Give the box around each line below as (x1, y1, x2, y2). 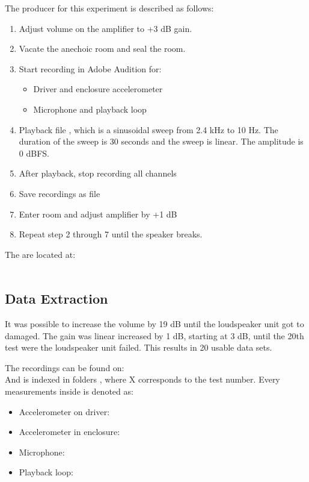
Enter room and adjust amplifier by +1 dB (19, 207, 177, 220)
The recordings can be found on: (5, 361, 124, 374)
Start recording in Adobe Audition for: (19, 62, 162, 75)
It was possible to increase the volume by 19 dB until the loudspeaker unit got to (5, 318, 304, 330)
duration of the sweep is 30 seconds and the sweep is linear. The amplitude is (19, 135, 304, 148)
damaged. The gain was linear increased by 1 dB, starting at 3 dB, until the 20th (5, 329, 304, 342)
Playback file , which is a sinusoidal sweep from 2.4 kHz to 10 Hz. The (19, 123, 278, 136)
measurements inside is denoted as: (5, 385, 133, 398)
